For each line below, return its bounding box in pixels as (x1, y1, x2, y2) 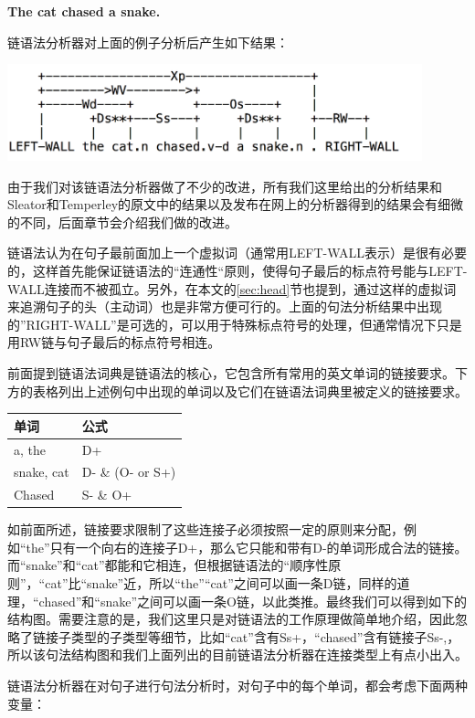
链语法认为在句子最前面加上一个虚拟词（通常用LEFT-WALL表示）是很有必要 (7, 243, 468, 262)
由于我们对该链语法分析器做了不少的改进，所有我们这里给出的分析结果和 (7, 176, 442, 195)
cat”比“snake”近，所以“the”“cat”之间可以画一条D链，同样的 (45, 574, 397, 593)
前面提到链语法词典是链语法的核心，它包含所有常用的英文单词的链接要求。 (7, 363, 455, 382)
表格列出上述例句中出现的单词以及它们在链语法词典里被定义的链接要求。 (32, 381, 468, 400)
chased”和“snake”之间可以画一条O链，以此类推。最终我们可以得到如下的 (38, 591, 467, 610)
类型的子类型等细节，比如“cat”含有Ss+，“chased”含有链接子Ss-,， (70, 627, 460, 646)
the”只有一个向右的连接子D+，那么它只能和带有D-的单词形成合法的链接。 (26, 537, 468, 556)
